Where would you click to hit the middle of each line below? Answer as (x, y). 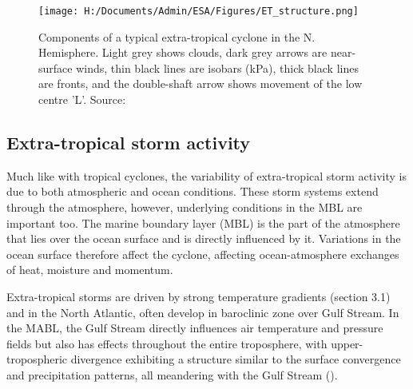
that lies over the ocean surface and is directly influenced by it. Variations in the (204, 238)
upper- (347, 343)
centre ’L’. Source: (82, 99)
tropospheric (37, 359)
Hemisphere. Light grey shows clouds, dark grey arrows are (183, 52)
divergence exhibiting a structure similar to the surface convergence (236, 359)
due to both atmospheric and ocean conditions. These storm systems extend (193, 191)
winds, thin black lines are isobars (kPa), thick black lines (217, 67)
